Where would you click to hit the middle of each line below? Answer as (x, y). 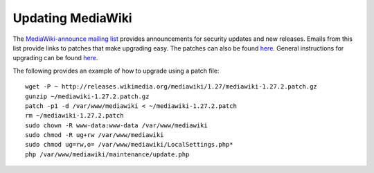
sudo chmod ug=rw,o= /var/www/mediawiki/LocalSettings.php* (129, 145)
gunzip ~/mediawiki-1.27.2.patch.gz (87, 96)
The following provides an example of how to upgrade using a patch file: (116, 71)
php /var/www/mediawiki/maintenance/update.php (107, 154)
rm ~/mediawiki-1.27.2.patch (74, 116)
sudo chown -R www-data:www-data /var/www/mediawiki (116, 125)
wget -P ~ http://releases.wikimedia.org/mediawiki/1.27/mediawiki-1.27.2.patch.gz (171, 87)
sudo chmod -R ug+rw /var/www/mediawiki (95, 135)
